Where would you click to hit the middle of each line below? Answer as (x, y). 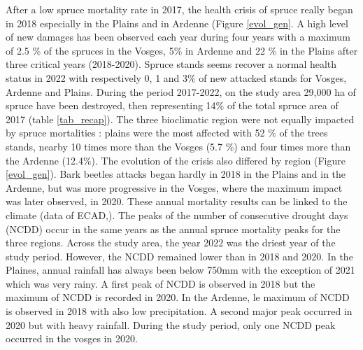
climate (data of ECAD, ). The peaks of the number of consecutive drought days (177, 215)
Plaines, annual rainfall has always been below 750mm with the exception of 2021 (180, 270)
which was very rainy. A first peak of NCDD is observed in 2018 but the (161, 283)
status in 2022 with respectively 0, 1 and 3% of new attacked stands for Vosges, (176, 77)
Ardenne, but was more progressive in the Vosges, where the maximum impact (174, 187)
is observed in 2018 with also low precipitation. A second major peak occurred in (179, 311)
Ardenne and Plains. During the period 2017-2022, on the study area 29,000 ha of (181, 91)
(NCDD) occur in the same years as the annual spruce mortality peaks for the (173, 229)
